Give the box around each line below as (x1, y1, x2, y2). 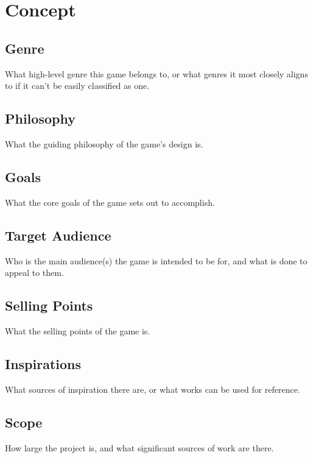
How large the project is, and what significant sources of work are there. (5, 441, 274, 454)
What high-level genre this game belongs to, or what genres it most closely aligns (5, 67, 308, 80)
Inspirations (5, 354, 82, 373)
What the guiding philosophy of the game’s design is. (5, 137, 203, 150)
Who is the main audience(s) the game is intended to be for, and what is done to (5, 254, 308, 267)
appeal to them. (5, 266, 64, 279)
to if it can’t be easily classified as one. (5, 79, 150, 92)
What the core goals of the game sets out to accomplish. (5, 196, 215, 208)
